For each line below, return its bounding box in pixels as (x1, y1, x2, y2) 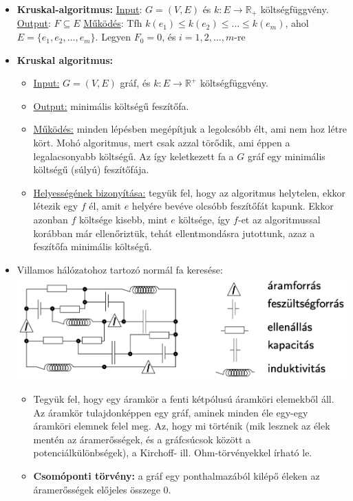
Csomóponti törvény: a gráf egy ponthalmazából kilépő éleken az (33, 469, 320, 482)
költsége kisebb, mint (78, 212, 168, 226)
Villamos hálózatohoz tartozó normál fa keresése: (17, 262, 223, 276)
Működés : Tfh (83, 16, 142, 30)
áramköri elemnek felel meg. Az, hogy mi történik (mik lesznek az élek (33, 419, 330, 433)
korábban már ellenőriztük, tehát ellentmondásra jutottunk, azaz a (33, 225, 315, 240)
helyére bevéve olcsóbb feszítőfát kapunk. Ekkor (131, 199, 334, 213)
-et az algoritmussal (237, 212, 321, 226)
